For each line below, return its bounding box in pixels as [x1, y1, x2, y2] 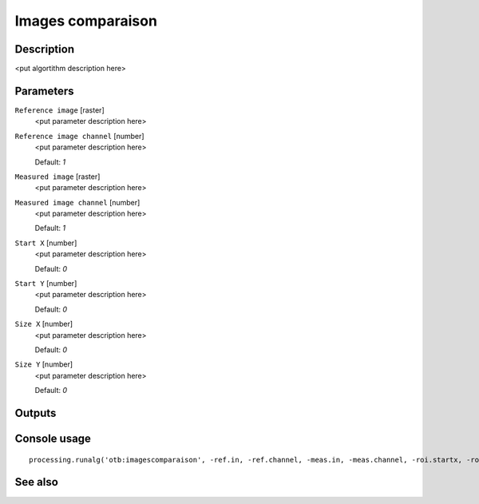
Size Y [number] [14, 359, 73, 369]
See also [14, 475, 59, 489]
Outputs [14, 406, 57, 419]
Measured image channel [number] [14, 197, 141, 207]
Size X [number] [14, 319, 73, 329]
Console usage [14, 432, 92, 445]
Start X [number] [14, 238, 77, 248]
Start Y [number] [14, 279, 77, 288]
